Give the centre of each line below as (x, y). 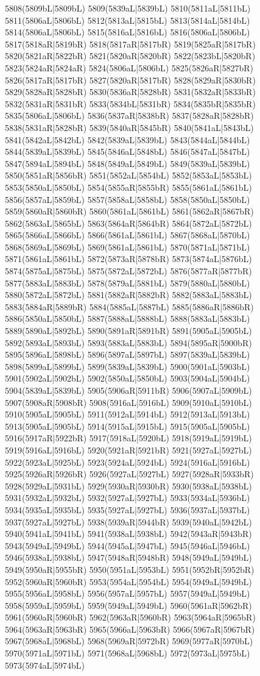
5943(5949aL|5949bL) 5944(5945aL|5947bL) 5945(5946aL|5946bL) (128, 545)
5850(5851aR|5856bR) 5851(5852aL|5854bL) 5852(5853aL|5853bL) (128, 175)
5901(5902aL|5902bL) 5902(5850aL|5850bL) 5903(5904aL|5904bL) (128, 378)
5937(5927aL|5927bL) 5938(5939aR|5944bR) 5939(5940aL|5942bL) (128, 521)
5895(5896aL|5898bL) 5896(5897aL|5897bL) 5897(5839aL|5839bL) (128, 354)
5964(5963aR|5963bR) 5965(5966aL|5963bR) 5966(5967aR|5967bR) (130, 629)
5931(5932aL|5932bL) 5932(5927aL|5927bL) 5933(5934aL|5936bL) (128, 498)
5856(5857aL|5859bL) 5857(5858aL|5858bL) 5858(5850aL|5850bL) (128, 199)
